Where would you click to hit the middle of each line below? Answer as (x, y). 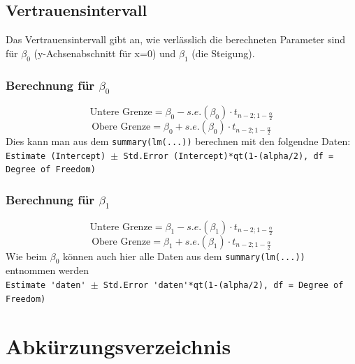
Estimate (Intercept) (56, 156)
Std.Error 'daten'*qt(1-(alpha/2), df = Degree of (223, 286)
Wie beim (27, 256)
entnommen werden (48, 270)
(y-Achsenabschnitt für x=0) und (105, 53)
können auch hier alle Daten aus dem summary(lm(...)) (184, 256)
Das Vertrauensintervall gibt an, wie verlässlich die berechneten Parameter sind (175, 39)
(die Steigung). (223, 53)
